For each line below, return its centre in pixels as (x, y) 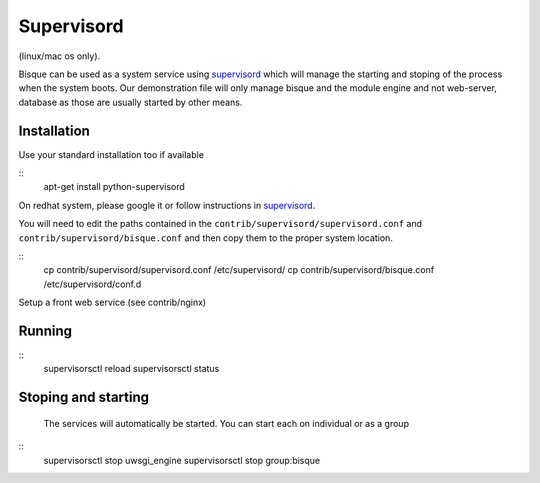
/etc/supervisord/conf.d (92, 284)
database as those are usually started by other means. (130, 102)
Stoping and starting (84, 397)
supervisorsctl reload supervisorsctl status (131, 369)
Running (45, 330)
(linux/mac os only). (59, 56)
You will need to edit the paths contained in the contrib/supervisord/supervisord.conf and (220, 224)
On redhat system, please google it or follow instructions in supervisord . (167, 205)
